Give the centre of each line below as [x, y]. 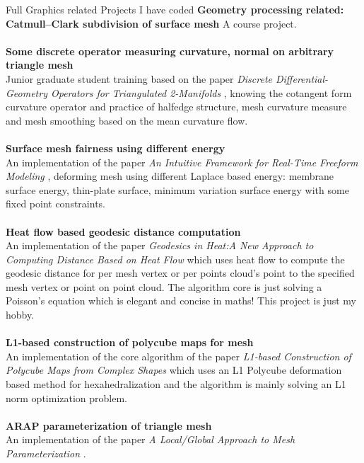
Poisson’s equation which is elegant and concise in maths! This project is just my [181, 301]
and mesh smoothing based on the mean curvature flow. [127, 120]
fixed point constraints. [55, 204]
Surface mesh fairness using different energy [116, 148]
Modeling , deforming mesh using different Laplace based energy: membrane [170, 176]
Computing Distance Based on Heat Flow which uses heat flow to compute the [175, 259]
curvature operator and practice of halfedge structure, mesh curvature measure [176, 107]
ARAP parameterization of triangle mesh [109, 425]
